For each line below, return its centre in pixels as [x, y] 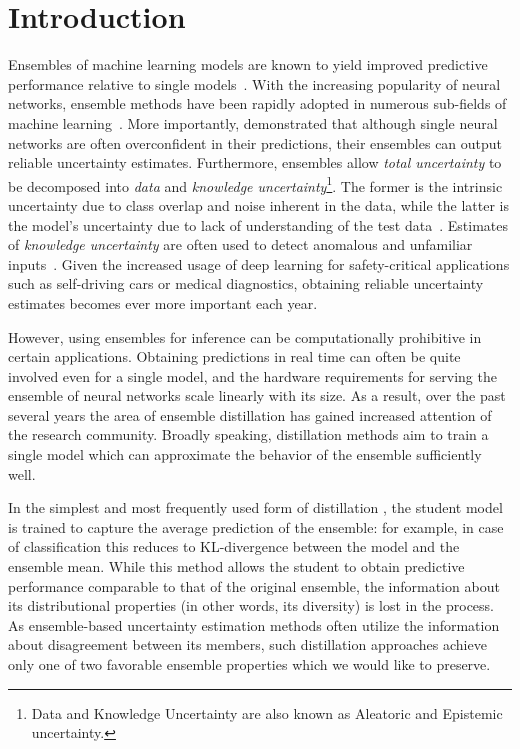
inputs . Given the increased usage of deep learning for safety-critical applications [259, 263]
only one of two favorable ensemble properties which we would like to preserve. [249, 664]
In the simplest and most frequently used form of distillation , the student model [255, 507]
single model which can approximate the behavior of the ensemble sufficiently [245, 454]
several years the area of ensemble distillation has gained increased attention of [250, 414]
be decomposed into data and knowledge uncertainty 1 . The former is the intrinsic [255, 184]
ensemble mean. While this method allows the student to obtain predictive [236, 566]
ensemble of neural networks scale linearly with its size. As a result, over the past [257, 395]
